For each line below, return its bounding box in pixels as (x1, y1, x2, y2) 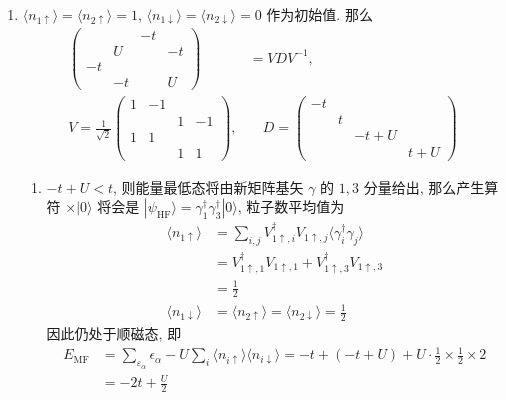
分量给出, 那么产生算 (363, 176, 499, 197)
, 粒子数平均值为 (237, 196, 345, 217)
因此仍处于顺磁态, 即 (46, 323, 182, 344)
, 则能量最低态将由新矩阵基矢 (112, 176, 304, 197)
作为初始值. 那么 (266, 4, 373, 24)
